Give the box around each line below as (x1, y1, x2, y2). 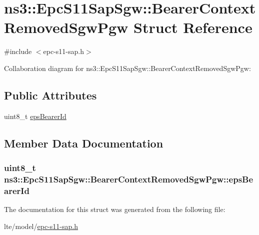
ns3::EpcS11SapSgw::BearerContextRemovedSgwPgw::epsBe (4, 172, 253, 185)
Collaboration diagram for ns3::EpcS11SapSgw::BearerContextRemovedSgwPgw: (4, 62, 251, 73)
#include (4, 46, 32, 56)
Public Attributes (4, 87, 97, 102)
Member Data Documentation (4, 135, 163, 150)
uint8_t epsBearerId (4, 110, 66, 121)
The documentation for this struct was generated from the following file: (4, 204, 225, 214)
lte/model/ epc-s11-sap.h (4, 220, 78, 231)
